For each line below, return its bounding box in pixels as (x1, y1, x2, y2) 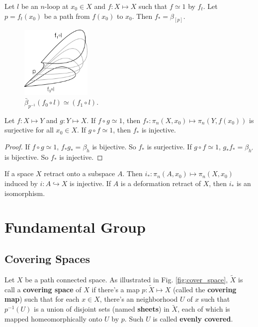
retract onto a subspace (44, 168, 115, 179)
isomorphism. (4, 188, 45, 198)
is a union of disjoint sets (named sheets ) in (34, 304, 170, 314)
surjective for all (4, 125, 54, 135)
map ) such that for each (4, 294, 80, 304)
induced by (4, 178, 38, 189)
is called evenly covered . (153, 313, 233, 324)
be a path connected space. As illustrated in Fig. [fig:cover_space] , (25, 274, 228, 285)
